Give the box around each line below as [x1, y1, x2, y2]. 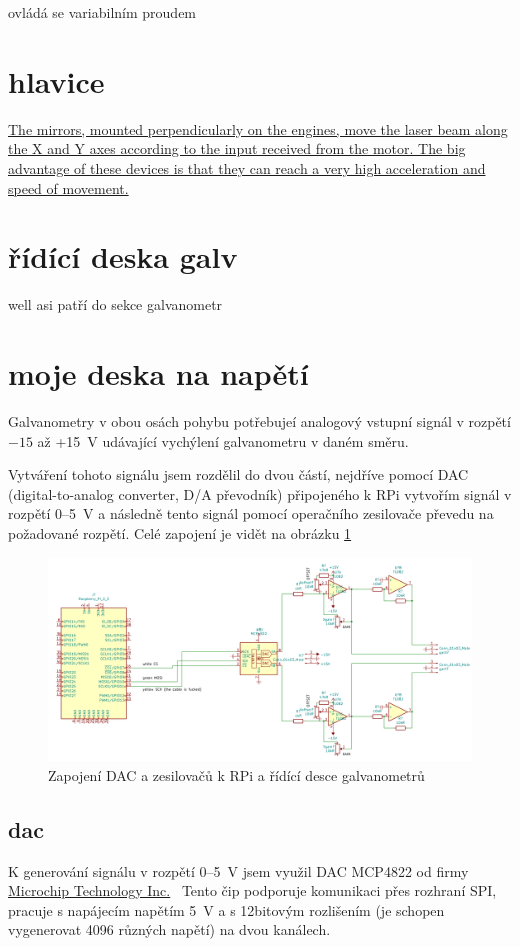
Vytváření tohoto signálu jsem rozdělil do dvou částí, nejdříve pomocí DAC [8, 464, 469, 485]
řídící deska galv [8, 236, 238, 277]
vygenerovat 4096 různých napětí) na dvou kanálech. [8, 919, 331, 940]
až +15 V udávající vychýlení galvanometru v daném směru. [37, 430, 409, 451]
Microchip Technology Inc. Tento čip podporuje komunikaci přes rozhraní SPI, [8, 880, 497, 901]
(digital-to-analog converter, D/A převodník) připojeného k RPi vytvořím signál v [8, 483, 512, 504]
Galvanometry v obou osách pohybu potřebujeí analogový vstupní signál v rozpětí [8, 410, 511, 431]
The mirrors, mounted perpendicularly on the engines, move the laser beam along [8, 118, 508, 139]
